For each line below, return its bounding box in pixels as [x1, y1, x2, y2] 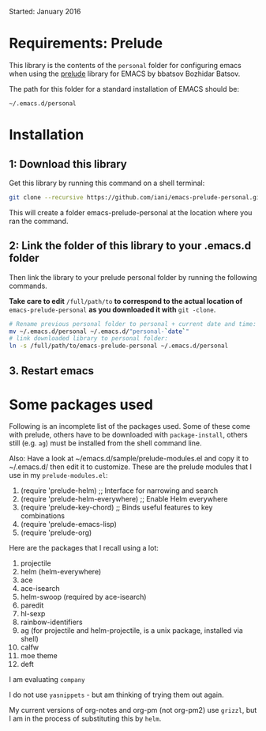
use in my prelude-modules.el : [9, 471, 109, 480]
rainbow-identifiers [20, 617, 83, 627]
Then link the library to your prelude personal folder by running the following [9, 272, 257, 282]
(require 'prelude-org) [20, 528, 92, 537]
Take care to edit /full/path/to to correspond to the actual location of [9, 296, 243, 305]
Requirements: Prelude [9, 35, 163, 52]
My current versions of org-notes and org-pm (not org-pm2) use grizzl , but [9, 706, 257, 715]
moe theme [20, 651, 58, 661]
